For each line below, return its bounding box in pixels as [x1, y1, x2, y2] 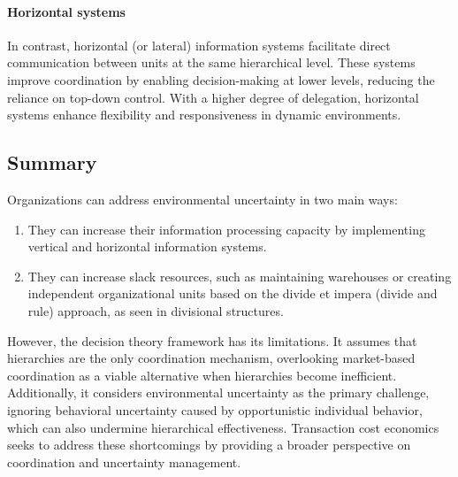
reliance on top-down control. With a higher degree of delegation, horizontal [7, 88, 419, 106]
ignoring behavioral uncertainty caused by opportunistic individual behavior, [7, 400, 423, 419]
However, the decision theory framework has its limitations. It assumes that [7, 331, 417, 350]
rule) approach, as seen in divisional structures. [27, 301, 284, 319]
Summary [7, 149, 97, 176]
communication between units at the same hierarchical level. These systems [7, 53, 416, 72]
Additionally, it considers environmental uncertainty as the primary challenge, [7, 383, 430, 402]
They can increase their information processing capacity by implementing [27, 219, 425, 238]
